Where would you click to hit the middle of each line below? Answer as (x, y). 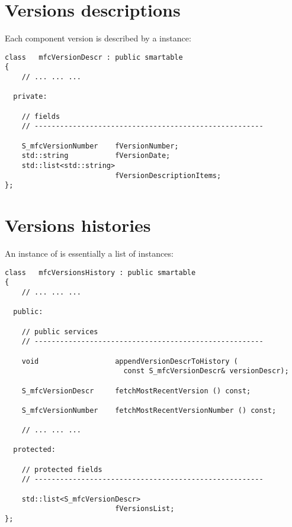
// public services (60, 332)
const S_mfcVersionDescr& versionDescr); (206, 371)
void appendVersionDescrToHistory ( (130, 361)
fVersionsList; (145, 509)
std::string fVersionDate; (96, 156)
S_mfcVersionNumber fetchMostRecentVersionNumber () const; (149, 410)
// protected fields (62, 469)
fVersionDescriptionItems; (168, 175)
